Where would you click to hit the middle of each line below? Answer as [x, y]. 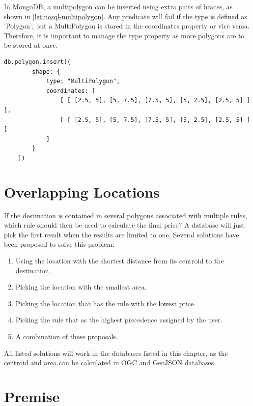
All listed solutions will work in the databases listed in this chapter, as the [116, 353]
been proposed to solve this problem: [59, 244]
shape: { [46, 72]
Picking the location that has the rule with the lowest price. [106, 303]
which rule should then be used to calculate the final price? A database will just [124, 225]
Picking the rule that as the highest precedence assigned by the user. [119, 320]
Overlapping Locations [82, 191]
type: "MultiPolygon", [83, 81]
